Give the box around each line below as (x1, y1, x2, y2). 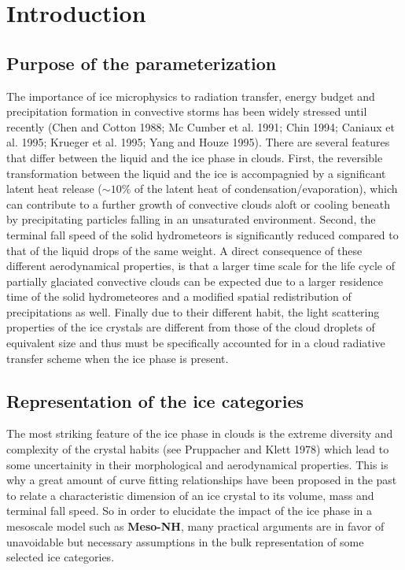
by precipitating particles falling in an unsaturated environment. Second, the (6, 211, 376, 228)
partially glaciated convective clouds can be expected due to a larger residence (6, 272, 383, 289)
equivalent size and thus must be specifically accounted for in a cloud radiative (6, 335, 385, 351)
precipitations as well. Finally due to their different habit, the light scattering (6, 303, 380, 320)
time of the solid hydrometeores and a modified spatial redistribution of (6, 288, 352, 305)
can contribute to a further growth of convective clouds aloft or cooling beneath (6, 195, 390, 212)
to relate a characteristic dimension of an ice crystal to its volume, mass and (6, 487, 374, 503)
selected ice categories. (6, 549, 115, 565)
